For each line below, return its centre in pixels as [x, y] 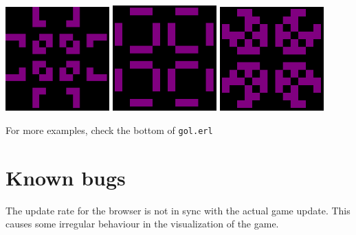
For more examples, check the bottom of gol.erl [109, 130]
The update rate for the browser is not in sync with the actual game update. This [178, 210]
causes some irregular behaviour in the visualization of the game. [142, 224]
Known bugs [66, 177]
